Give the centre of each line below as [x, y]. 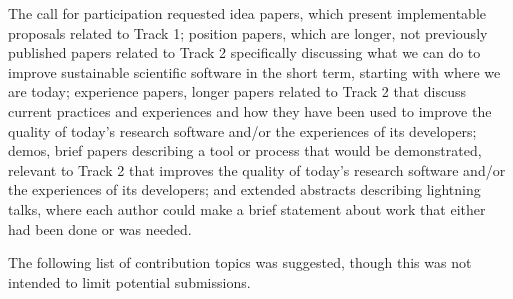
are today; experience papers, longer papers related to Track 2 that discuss [237, 91]
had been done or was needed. [100, 228]
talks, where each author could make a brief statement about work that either [247, 208]
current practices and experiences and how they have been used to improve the [250, 110]
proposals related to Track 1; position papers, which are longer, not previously [248, 32]
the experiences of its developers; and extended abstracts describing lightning [244, 189]
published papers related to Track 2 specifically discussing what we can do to [244, 52]
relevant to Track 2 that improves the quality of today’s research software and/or [257, 169]
